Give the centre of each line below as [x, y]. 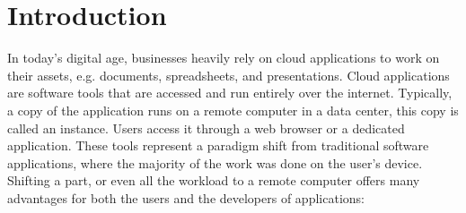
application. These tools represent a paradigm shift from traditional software [218, 145]
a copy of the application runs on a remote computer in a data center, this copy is [233, 110]
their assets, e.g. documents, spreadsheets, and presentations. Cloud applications [229, 75]
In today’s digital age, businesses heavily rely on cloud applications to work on [224, 58]
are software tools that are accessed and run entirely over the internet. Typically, [230, 93]
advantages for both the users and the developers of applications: [186, 197]
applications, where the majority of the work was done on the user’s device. [215, 162]
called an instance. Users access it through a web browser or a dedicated [206, 128]
